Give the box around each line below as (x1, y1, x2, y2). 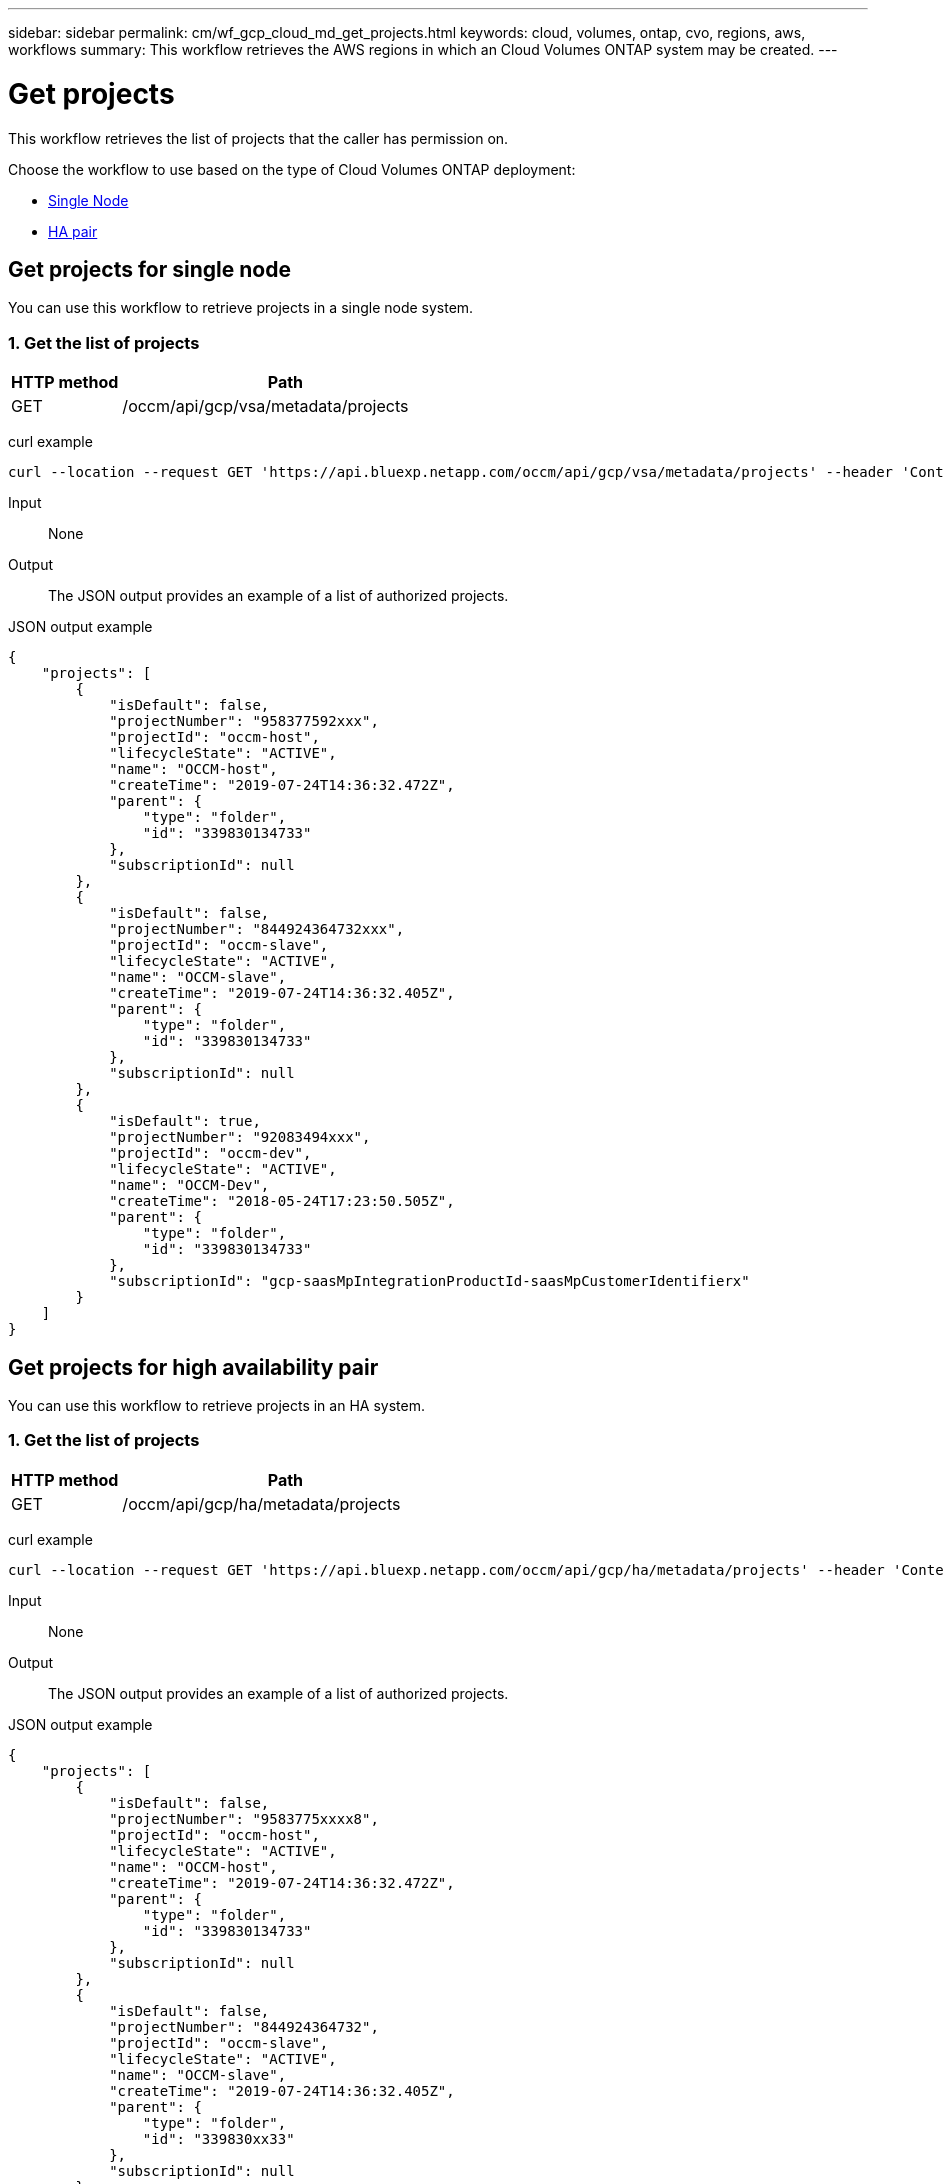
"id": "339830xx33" (142, 2130, 295, 2147)
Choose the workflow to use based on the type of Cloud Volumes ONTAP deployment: (8, 160, 576, 178)
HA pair (48, 222, 98, 240)
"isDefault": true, (109, 1113, 261, 1130)
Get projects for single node (8, 256, 291, 282)
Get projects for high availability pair (8, 1354, 379, 1380)
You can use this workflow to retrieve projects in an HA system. (8, 1396, 425, 1414)
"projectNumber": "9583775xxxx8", (109, 1810, 379, 1827)
